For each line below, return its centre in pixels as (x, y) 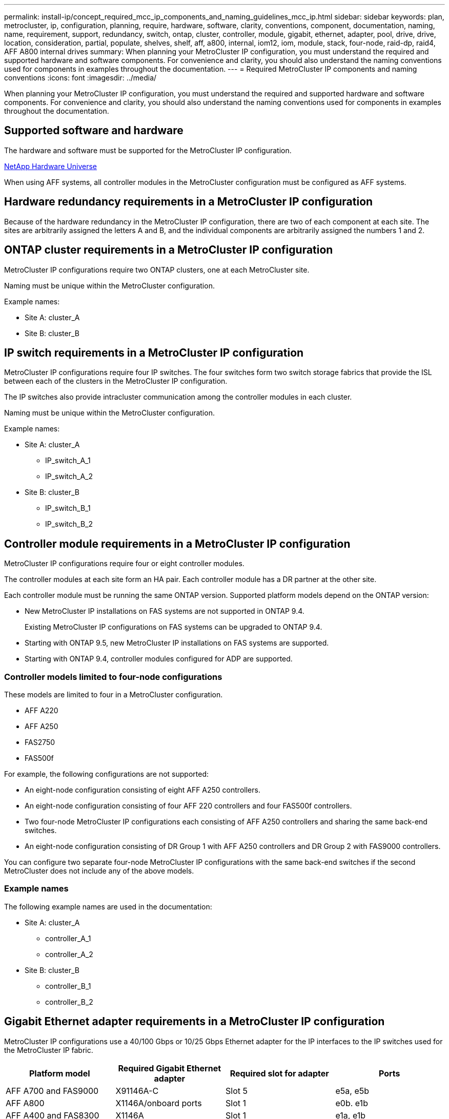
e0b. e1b (352, 1103)
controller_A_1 (68, 938)
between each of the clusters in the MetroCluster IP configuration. (116, 381)
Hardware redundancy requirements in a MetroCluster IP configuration (189, 202)
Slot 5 (237, 1091)
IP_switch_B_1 (68, 508)
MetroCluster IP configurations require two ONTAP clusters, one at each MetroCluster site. (157, 270)
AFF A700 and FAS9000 (52, 1091)
